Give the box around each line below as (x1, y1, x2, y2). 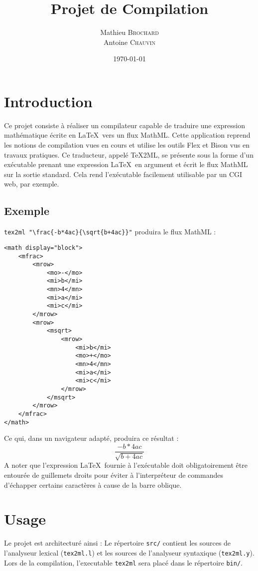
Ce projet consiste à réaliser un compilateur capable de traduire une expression (4, 120, 246, 130)
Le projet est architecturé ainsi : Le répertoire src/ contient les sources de (4, 538, 231, 548)
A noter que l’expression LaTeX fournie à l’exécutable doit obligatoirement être (4, 460, 248, 470)
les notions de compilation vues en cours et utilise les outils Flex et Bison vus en (4, 140, 250, 150)
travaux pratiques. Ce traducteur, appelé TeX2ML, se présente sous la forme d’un (4, 149, 254, 160)
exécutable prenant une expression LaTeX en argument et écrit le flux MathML (4, 159, 248, 170)
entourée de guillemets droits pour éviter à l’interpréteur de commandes (4, 469, 223, 480)
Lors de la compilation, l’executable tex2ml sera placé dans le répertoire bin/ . (4, 557, 243, 568)
